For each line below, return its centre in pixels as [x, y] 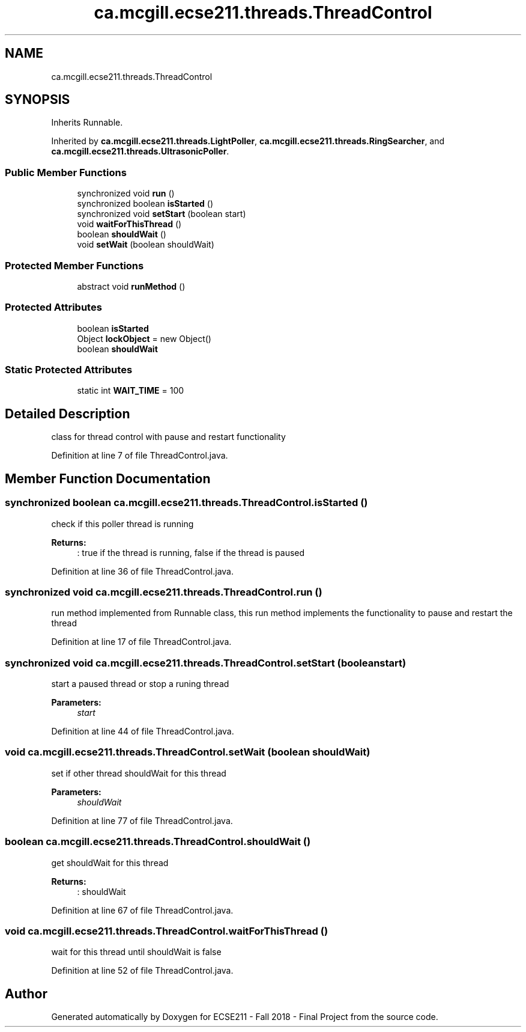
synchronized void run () [126, 194]
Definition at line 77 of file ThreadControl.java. [142, 820]
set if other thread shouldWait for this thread [139, 773]
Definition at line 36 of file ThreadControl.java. [142, 571]
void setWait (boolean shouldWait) [146, 245]
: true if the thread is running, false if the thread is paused [191, 552]
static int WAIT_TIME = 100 [131, 391]
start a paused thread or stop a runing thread [140, 684]
